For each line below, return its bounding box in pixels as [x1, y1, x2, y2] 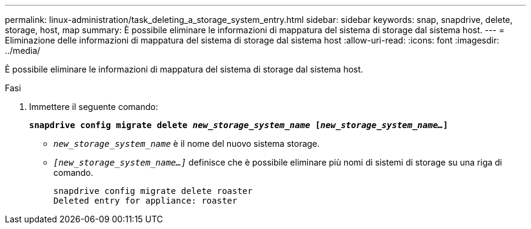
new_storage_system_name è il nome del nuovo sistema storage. [53, 138, 320, 149]
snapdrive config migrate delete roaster [53, 186, 253, 196]
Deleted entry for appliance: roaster [53, 196, 238, 205]
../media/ [5, 45, 41, 56]
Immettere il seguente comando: [29, 102, 158, 112]
